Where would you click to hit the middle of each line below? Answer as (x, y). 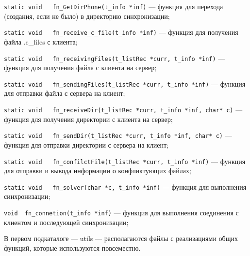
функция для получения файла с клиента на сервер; (80, 68)
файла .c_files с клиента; (41, 41)
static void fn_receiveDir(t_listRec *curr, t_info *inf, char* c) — (123, 109)
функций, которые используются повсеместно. (72, 248)
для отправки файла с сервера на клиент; (65, 93)
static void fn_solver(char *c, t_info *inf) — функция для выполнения (125, 187)
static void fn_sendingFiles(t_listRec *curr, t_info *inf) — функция (125, 83)
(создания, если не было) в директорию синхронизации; (87, 16)
